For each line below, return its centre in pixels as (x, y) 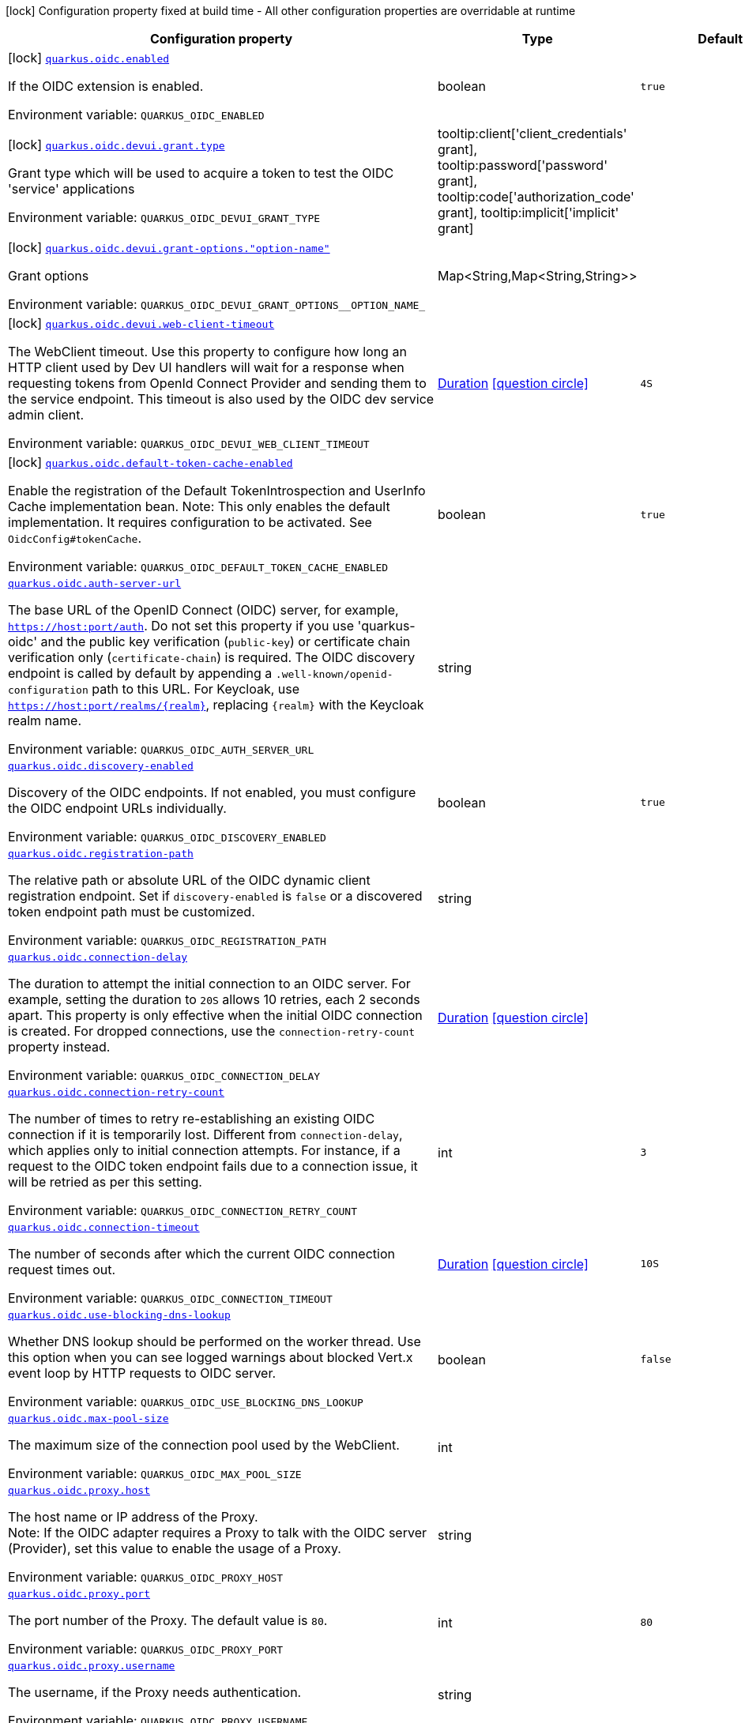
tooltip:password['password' (523, 165)
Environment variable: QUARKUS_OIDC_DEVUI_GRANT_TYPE (164, 217)
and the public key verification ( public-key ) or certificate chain (226, 641)
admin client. (46, 415)
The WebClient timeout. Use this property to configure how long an (207, 352)
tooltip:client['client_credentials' (532, 134)
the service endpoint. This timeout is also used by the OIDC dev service (221, 399)
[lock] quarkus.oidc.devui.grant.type (117, 145)
